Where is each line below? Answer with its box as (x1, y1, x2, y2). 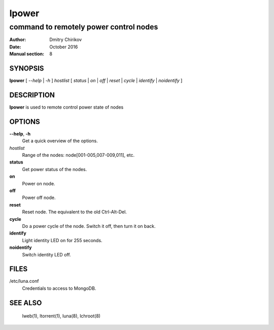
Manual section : (9, 51, 45, 57)
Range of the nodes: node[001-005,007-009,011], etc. (22, 152, 134, 158)
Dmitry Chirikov (49, 37, 82, 43)
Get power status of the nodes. (22, 166, 87, 172)
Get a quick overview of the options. (22, 138, 98, 144)
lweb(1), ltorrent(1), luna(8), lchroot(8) (22, 313, 101, 319)
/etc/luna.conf (9, 278, 39, 284)
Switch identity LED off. (22, 251, 71, 257)
